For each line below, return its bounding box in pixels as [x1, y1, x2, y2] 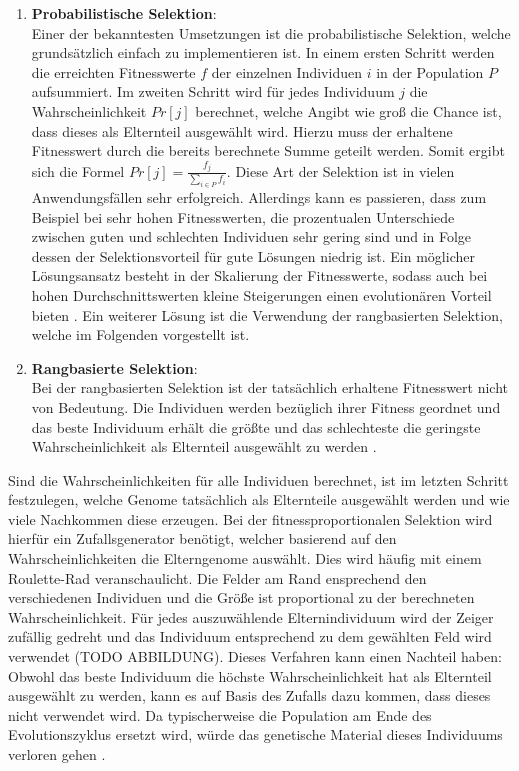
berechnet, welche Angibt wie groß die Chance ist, [195, 100, 502, 121]
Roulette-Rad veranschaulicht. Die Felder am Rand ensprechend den [8, 567, 427, 588]
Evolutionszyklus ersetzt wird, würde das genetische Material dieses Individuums [8, 724, 503, 745]
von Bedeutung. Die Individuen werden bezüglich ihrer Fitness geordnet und [31, 396, 501, 417]
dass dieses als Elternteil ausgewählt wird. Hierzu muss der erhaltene [31, 120, 453, 141]
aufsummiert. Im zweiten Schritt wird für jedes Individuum [31, 81, 395, 102]
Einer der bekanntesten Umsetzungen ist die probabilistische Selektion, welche [31, 22, 511, 43]
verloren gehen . [8, 744, 106, 764]
